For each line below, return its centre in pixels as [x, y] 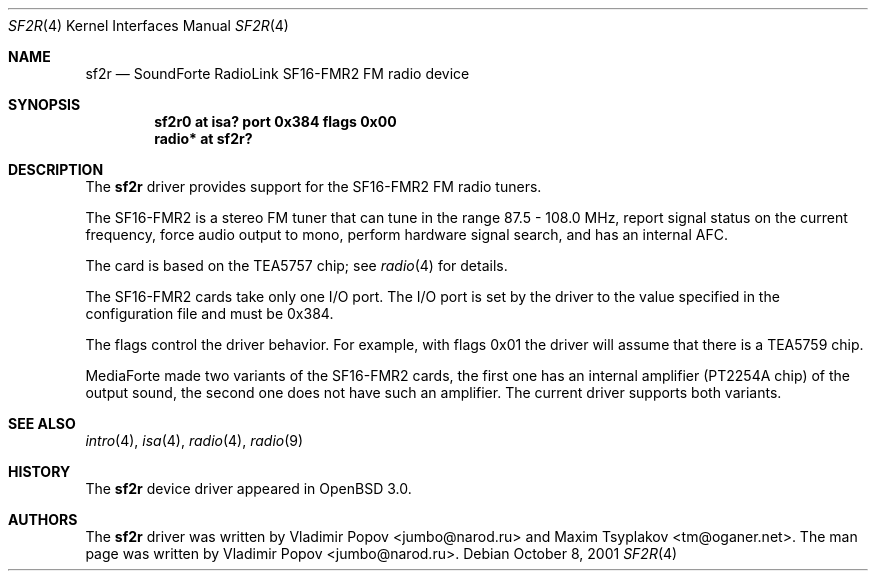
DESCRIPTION [56, 169]
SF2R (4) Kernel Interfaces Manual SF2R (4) [148, 25]
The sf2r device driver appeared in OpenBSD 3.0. [248, 488]
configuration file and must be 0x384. [209, 313]
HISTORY [39, 471]
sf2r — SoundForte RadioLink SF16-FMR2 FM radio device [277, 73]
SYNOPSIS [44, 104]
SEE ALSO [42, 423]
